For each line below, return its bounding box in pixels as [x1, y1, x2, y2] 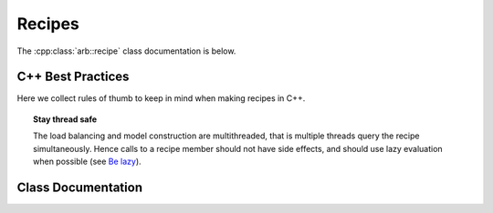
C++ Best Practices [16, 69, 130, 85]
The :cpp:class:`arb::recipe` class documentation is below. [16, 46, 236, 56]
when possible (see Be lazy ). [33, 156, 142, 167]
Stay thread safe [33, 114, 98, 125]
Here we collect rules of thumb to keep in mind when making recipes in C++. [16, 93, 306, 104]
